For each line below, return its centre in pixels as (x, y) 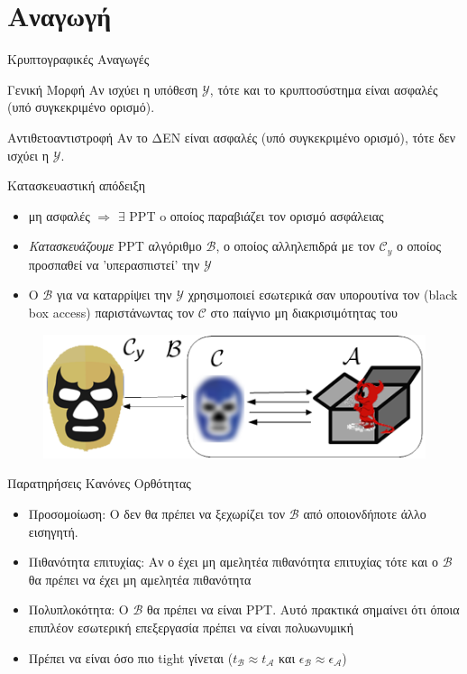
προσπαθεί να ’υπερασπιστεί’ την (114, 264)
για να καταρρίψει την (114, 295)
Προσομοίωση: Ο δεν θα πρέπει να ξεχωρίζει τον (157, 513)
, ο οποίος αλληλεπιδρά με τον (295, 246)
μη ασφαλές (59, 215)
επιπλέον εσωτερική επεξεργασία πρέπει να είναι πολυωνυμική (191, 627)
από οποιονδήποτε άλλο (365, 513)
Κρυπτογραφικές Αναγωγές (78, 59)
